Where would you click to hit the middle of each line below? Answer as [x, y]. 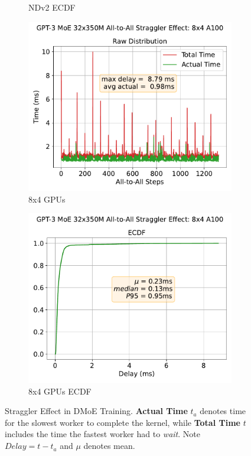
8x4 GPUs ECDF [60, 391]
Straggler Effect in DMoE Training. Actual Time [96, 411]
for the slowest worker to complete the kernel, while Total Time [123, 422]
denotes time [223, 411]
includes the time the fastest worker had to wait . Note [102, 434]
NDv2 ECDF [52, 7]
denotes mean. [109, 446]
